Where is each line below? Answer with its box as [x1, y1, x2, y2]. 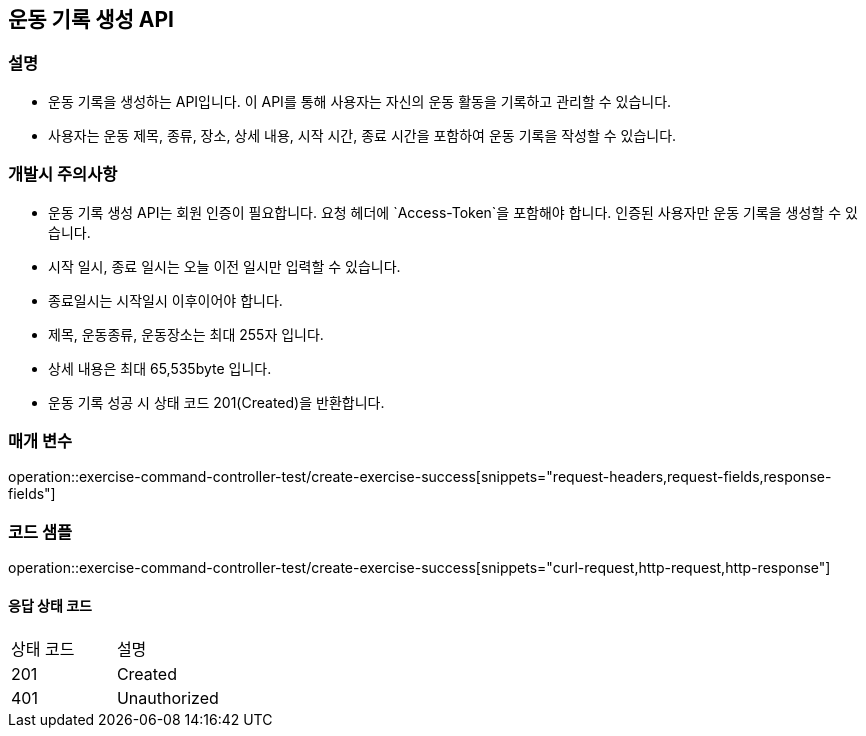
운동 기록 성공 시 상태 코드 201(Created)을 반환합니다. [48, 393, 385, 411]
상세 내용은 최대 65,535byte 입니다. [48, 359, 272, 377]
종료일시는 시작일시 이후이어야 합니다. [48, 291, 283, 309]
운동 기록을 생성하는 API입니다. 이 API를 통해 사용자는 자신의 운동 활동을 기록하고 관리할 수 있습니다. [48, 92, 672, 110]
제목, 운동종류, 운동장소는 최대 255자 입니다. [48, 325, 324, 343]
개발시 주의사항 [8, 164, 118, 185]
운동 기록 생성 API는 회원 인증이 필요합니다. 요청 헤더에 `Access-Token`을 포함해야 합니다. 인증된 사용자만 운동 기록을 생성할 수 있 [48, 203, 858, 221]
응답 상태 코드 [8, 596, 92, 614]
